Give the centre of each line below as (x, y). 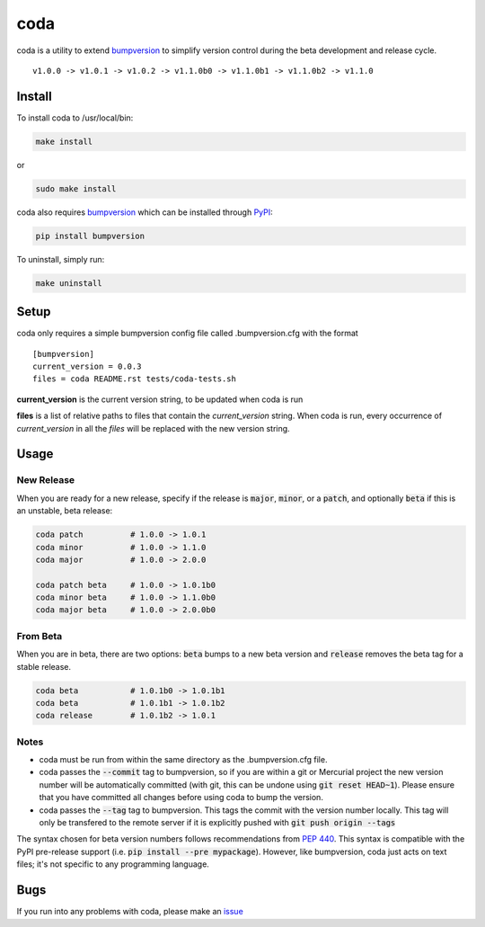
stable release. (44, 666)
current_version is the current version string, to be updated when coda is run (160, 399)
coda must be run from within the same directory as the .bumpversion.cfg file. (183, 760)
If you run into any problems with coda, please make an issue (130, 912)
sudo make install (76, 188)
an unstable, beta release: (65, 511)
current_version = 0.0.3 (87, 367)
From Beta (40, 636)
